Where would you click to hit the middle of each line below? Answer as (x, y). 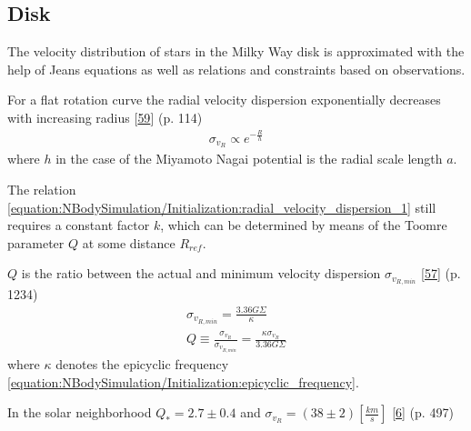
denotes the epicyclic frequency (142, 364)
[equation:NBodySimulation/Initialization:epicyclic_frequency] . (183, 381)
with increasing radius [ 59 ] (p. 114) (105, 117)
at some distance (129, 242)
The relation (42, 189)
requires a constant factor (79, 225)
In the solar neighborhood (80, 412)
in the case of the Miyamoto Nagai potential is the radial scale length (249, 159)
